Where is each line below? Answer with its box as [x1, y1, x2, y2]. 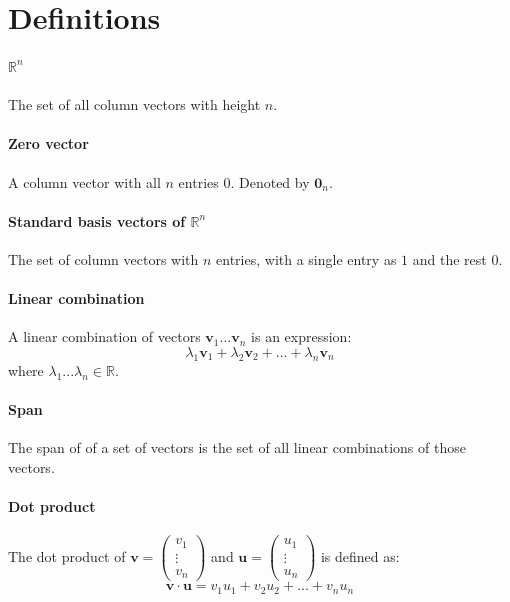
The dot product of [8, 545, 126, 566]
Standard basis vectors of [8, 210, 186, 231]
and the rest [412, 248, 487, 269]
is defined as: [320, 545, 400, 566]
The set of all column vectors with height [8, 94, 261, 115]
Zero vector [8, 133, 89, 154]
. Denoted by [230, 171, 310, 192]
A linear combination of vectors [8, 326, 201, 347]
